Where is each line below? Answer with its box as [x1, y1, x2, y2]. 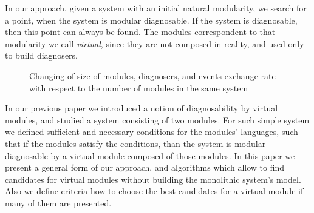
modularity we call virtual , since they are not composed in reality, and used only [5, 37, 304, 50]
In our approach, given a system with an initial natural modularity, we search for [5, 2, 307, 14]
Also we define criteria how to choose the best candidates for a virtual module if [5, 185, 304, 197]
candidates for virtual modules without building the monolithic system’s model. [5, 172, 301, 185]
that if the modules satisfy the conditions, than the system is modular [5, 137, 266, 149]
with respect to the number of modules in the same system [29, 81, 248, 94]
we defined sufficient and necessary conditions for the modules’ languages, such [5, 125, 298, 138]
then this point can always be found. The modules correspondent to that [5, 25, 276, 38]
